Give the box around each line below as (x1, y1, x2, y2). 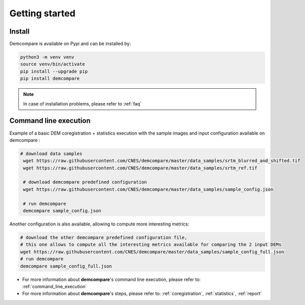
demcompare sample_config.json (23, 208, 102, 214)
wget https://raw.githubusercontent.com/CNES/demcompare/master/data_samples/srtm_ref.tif (23, 165, 257, 171)
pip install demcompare (20, 75, 80, 82)
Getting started (9, 8, 76, 19)
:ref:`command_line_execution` (22, 283, 87, 289)
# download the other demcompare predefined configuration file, (20, 235, 187, 240)
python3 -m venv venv (20, 54, 75, 60)
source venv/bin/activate (20, 61, 85, 67)
